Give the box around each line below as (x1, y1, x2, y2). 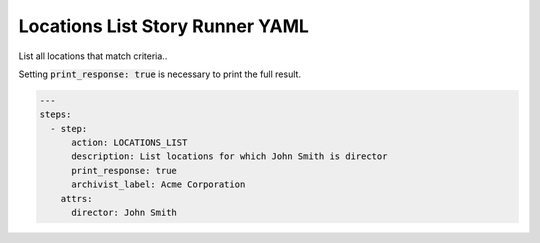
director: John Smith (71, 207, 177, 219)
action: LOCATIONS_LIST (71, 137, 188, 149)
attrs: (60, 193, 93, 204)
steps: (39, 109, 72, 120)
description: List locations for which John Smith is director (71, 151, 388, 162)
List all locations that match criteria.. (18, 50, 168, 62)
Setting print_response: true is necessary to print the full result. (18, 68, 302, 80)
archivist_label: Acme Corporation (71, 179, 246, 190)
